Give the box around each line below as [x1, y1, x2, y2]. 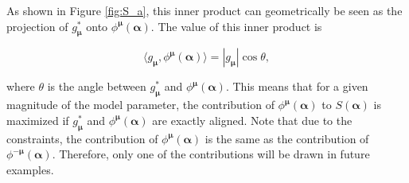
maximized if [6, 111, 69, 128]
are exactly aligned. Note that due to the [152, 111, 353, 128]
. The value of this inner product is [150, 18, 322, 34]
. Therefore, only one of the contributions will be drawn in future [52, 146, 370, 162]
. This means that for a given [225, 78, 368, 95]
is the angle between [47, 78, 146, 95]
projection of [6, 18, 68, 34]
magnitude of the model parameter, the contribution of [6, 96, 275, 113]
